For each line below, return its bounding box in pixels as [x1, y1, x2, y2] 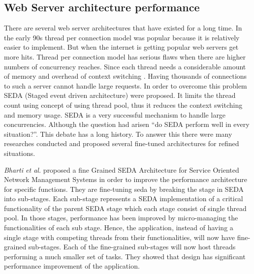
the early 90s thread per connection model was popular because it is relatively [4, 32, 240, 42]
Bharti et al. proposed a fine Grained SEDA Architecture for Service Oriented [4, 164, 239, 175]
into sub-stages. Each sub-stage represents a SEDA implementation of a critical [4, 193, 243, 204]
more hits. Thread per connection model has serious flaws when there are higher [4, 51, 246, 61]
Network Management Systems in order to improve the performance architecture [4, 174, 247, 184]
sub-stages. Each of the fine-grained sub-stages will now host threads [28, 242, 236, 252]
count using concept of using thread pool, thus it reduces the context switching [4, 99, 243, 110]
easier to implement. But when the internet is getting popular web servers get [4, 42, 239, 52]
